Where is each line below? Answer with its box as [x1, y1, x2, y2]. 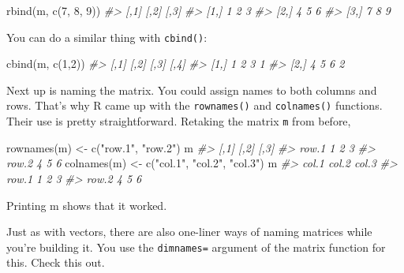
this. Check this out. [6, 254, 105, 271]
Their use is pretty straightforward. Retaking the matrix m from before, [6, 113, 351, 129]
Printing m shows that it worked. [6, 196, 167, 213]
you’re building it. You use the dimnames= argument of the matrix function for [6, 238, 386, 255]
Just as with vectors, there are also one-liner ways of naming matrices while [6, 223, 372, 240]
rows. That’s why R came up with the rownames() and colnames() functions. [6, 97, 383, 114]
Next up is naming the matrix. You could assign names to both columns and [6, 81, 377, 98]
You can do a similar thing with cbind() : [6, 28, 208, 45]
